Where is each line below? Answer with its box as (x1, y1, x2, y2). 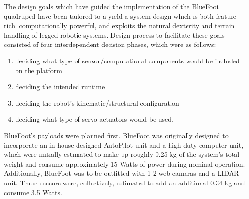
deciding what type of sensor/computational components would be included (15, 55, 240, 65)
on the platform (15, 65, 62, 75)
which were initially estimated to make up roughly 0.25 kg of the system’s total (4, 149, 240, 159)
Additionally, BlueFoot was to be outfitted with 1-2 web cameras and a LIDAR (4, 168, 239, 178)
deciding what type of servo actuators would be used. (15, 114, 173, 124)
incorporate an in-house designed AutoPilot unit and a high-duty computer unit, (4, 139, 244, 150)
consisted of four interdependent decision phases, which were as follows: (4, 39, 216, 49)
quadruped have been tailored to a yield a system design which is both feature (4, 11, 236, 21)
